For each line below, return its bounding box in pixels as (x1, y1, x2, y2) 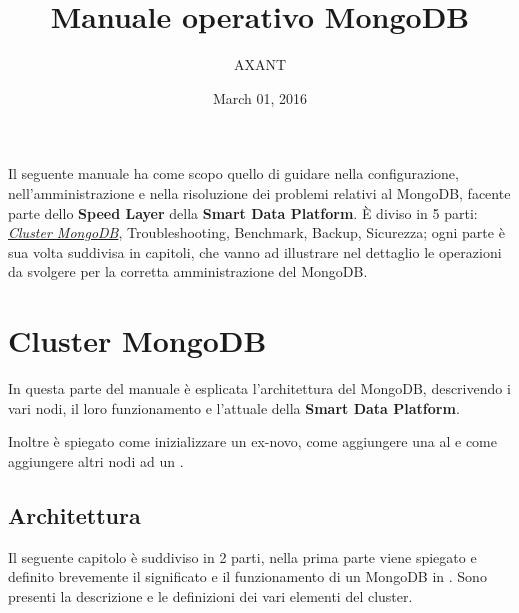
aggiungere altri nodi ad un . (8, 450, 184, 471)
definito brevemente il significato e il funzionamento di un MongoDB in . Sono (8, 566, 487, 587)
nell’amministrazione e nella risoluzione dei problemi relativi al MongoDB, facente (8, 182, 511, 203)
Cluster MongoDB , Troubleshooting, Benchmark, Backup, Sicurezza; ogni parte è (8, 222, 505, 243)
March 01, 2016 (212, 87, 308, 108)
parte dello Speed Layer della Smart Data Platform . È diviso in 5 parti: (8, 202, 478, 223)
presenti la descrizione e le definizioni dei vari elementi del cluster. (8, 585, 413, 606)
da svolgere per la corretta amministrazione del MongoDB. (8, 261, 368, 282)
